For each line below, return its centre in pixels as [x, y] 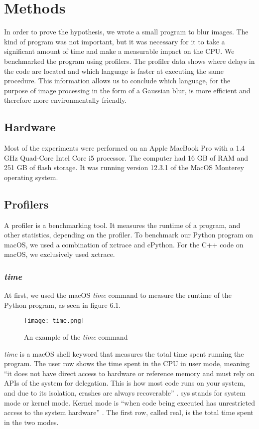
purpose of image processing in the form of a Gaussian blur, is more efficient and [127, 90]
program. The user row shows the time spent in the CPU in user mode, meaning [127, 363]
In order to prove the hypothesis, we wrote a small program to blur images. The [126, 32]
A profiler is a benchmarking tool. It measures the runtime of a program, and [122, 225]
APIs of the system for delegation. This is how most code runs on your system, [125, 383]
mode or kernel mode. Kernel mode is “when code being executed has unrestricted [129, 402]
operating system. [31, 177]
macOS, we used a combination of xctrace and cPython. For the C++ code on [124, 244]
